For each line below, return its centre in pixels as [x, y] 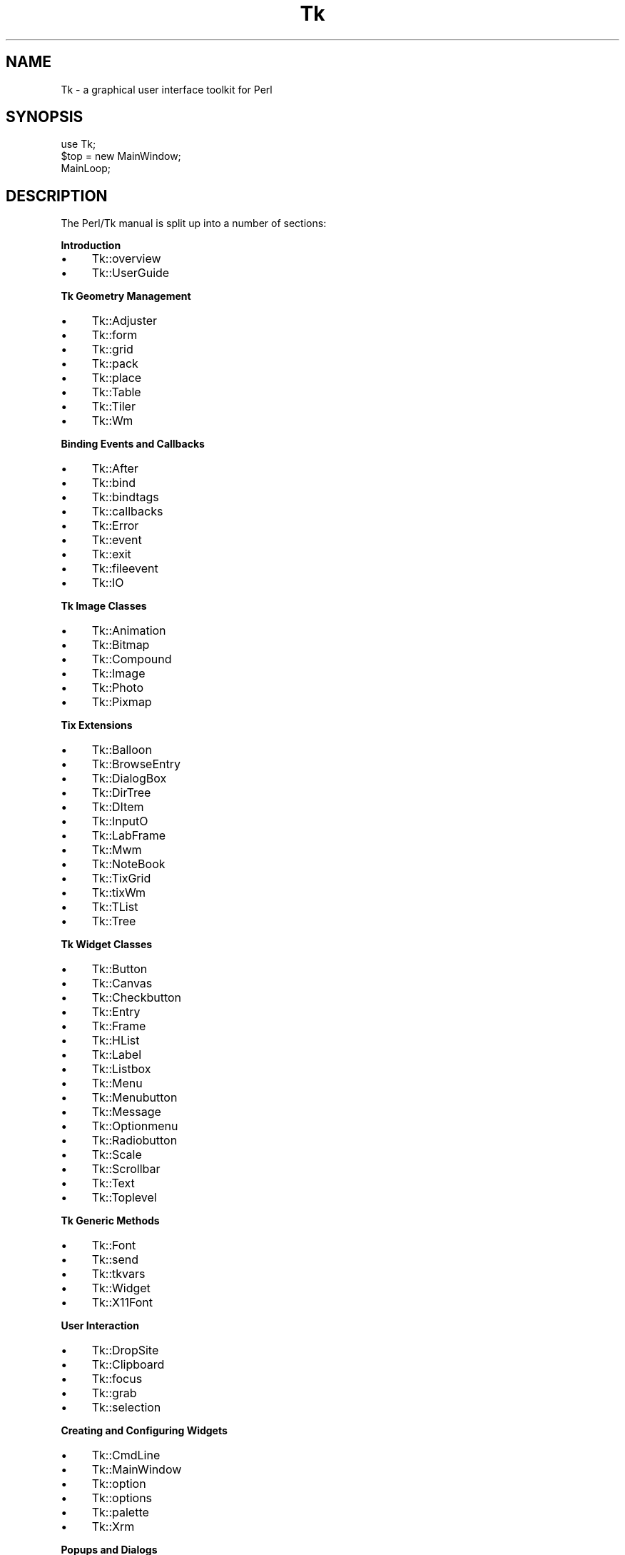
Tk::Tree [114, 921]
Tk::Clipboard [128, 1365]
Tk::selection [126, 1408]
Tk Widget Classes [107, 945]
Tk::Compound [132, 659]
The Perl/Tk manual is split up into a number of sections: [194, 223]
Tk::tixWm [119, 893]
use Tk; [78, 144]
